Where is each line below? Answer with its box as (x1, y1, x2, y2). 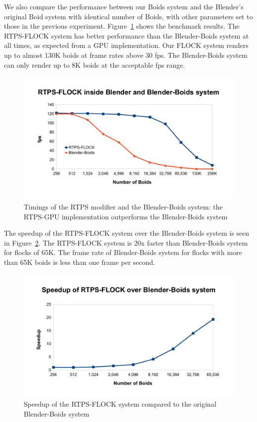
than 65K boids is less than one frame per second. (4, 256, 155, 267)
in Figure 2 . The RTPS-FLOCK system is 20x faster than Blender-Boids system (4, 237, 248, 248)
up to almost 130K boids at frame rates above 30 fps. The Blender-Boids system (4, 49, 248, 60)
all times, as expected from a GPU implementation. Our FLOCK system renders (4, 40, 249, 50)
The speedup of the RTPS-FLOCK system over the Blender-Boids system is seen (4, 228, 250, 238)
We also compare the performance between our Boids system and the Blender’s (4, 1, 244, 11)
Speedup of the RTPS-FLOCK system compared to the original (24, 399, 216, 409)
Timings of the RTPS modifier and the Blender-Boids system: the (24, 202, 223, 212)
